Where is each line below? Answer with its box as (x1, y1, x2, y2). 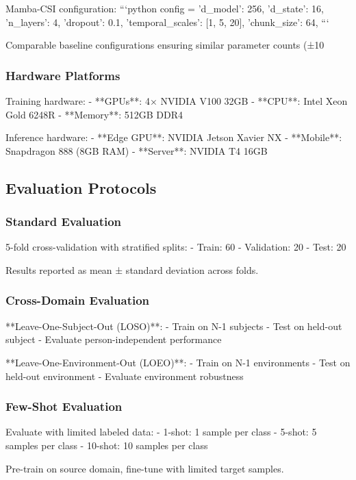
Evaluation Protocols (5, 177, 157, 198)
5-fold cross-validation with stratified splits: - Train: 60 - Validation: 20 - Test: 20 (5, 240, 346, 254)
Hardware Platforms (5, 66, 120, 84)
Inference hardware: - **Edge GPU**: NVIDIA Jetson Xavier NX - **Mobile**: (5, 130, 342, 144)
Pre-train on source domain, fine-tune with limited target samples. (5, 461, 284, 475)
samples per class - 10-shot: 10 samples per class (5, 438, 208, 452)
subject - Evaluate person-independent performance (5, 332, 222, 346)
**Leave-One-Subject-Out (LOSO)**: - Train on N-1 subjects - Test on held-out (5, 318, 342, 333)
